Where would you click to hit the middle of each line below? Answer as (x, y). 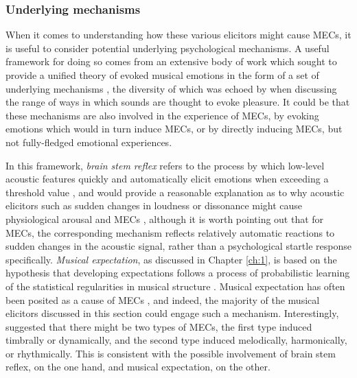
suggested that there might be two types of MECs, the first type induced (159, 326)
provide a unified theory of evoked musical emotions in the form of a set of (162, 75)
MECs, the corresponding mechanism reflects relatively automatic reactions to (170, 232)
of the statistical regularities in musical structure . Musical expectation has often (175, 286)
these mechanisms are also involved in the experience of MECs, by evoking (162, 115)
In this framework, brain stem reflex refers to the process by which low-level (165, 165)
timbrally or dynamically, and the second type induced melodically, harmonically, (176, 340)
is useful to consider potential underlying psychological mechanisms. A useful (168, 48)
